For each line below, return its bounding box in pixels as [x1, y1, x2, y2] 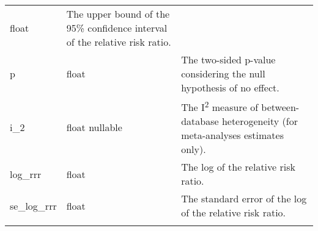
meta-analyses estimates [181, 128, 284, 143]
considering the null [181, 66, 265, 80]
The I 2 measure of [181, 98, 259, 115]
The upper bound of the [66, 7, 170, 21]
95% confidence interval [66, 21, 168, 35]
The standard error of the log [181, 191, 307, 206]
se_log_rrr [10, 198, 57, 213]
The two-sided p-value [181, 52, 276, 66]
